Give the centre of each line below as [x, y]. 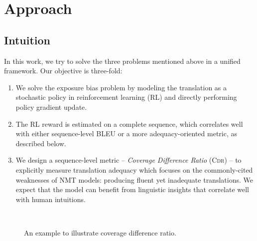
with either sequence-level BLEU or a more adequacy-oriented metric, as [127, 133]
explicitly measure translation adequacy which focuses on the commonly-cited [134, 169]
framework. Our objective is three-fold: [63, 71]
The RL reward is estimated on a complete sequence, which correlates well [129, 123]
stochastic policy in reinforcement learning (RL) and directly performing [126, 97]
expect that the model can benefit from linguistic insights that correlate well [132, 189]
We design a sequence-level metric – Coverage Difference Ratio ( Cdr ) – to [128, 160]
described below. [41, 143]
